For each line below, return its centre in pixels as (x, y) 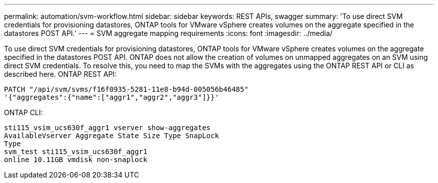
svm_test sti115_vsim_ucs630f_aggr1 (76, 152)
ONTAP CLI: (23, 112)
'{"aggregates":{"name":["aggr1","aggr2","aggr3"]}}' (111, 97)
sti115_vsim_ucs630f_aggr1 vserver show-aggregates (107, 128)
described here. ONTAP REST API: (60, 74)
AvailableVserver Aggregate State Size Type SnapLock (111, 136)
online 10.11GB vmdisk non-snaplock (76, 160)
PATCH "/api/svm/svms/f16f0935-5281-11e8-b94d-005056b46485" (126, 89)
